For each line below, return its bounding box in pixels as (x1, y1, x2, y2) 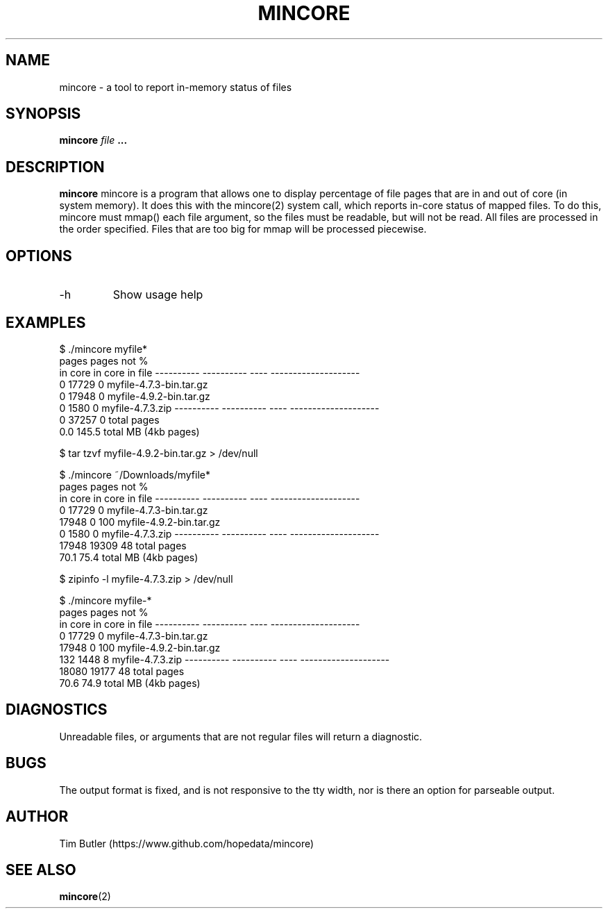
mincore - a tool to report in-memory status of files (59, 81, 292, 93)
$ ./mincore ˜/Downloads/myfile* (59, 468, 210, 481)
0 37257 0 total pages (59, 413, 160, 426)
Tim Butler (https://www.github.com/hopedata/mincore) (59, 837, 314, 849)
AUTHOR (6, 808, 69, 826)
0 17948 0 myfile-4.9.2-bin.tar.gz (59, 390, 210, 402)
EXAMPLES (6, 313, 86, 331)
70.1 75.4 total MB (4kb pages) (59, 551, 199, 563)
